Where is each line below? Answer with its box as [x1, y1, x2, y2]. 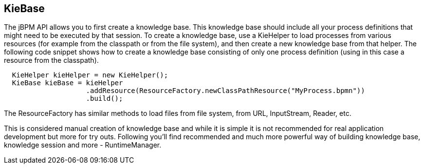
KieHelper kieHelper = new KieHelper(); [12, 71, 168, 79]
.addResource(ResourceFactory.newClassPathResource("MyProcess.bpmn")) [86, 87, 365, 95]
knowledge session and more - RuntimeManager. [4, 141, 162, 149]
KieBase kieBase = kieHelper [12, 79, 123, 87]
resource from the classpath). [4, 56, 99, 65]
